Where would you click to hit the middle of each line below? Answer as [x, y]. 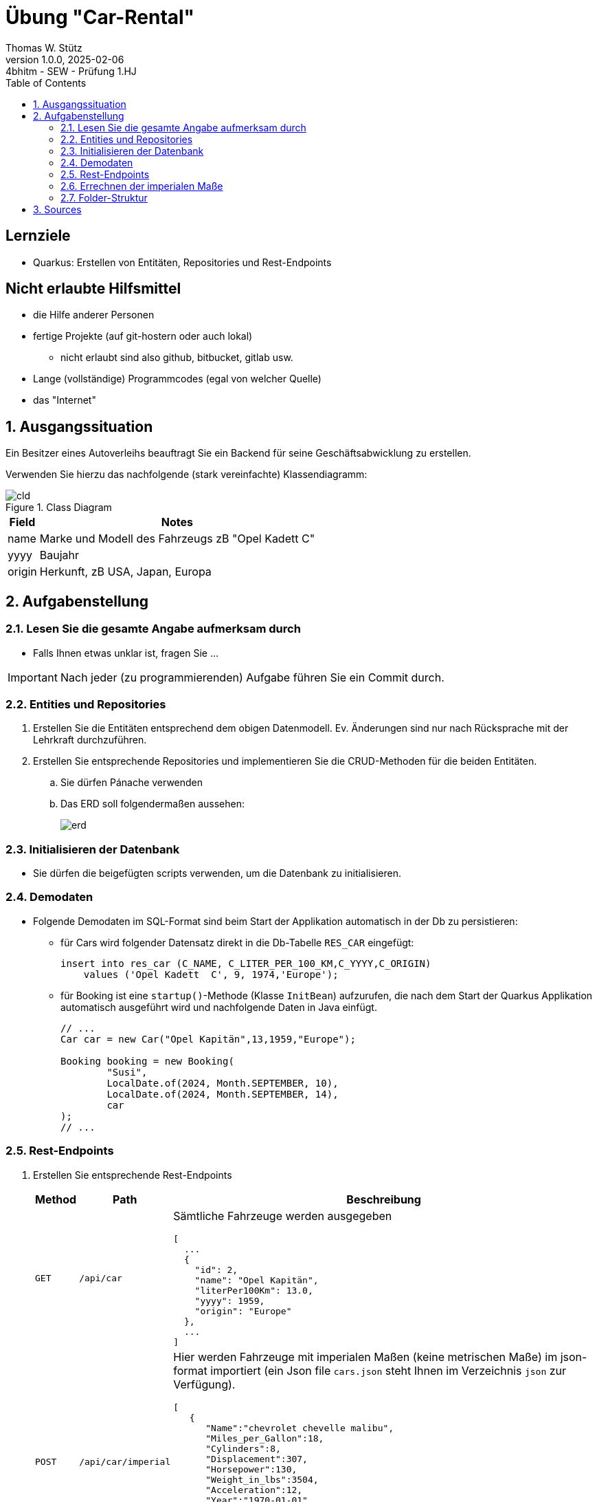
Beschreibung [384, 1199]
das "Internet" [65, 400]
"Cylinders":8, [243, 1448]
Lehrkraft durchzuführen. [90, 740]
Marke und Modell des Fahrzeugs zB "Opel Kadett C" [177, 539]
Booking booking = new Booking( [147, 1061]
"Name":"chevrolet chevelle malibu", [300, 1428]
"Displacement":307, [257, 1459]
